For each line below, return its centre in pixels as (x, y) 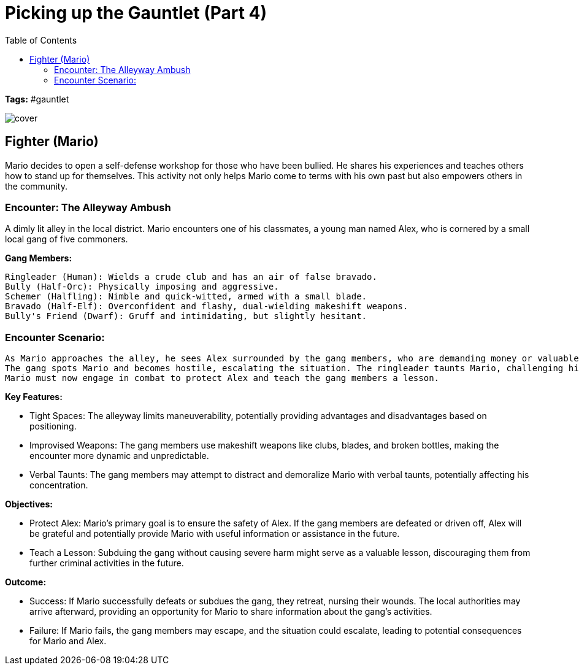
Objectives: (29, 504)
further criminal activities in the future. (107, 563)
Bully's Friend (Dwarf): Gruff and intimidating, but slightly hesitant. (186, 316)
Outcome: (26, 582)
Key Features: (34, 397)
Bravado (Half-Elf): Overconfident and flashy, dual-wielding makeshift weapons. (207, 306)
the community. (36, 186)
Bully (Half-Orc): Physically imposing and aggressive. (142, 287)
